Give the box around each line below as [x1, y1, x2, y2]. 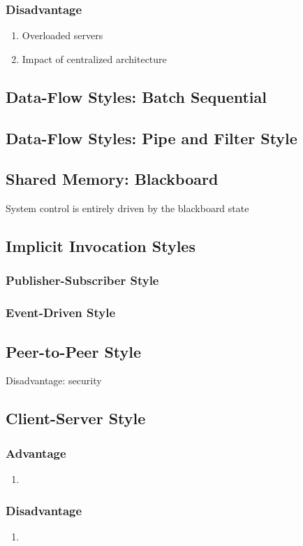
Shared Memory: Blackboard [6, 168, 219, 190]
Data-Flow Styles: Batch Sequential [6, 85, 267, 107]
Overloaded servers [22, 28, 103, 43]
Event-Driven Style [6, 304, 116, 321]
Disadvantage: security [6, 373, 102, 388]
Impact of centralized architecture [22, 51, 167, 66]
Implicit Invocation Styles [6, 235, 195, 257]
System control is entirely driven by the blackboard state [6, 201, 249, 216]
